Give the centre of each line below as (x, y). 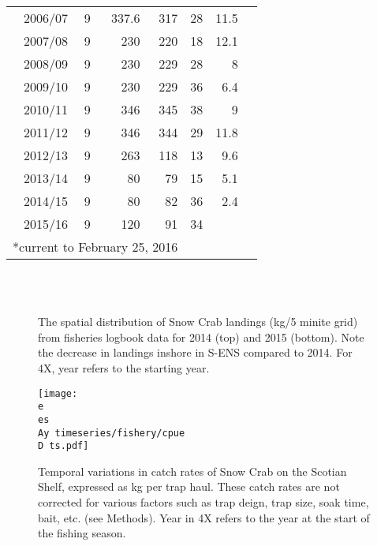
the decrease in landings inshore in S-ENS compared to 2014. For (195, 352)
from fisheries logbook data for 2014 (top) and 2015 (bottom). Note (201, 337)
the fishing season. (82, 533)
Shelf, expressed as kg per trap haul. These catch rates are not (189, 486)
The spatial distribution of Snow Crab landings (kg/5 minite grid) (198, 322)
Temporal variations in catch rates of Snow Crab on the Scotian (192, 471)
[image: (58, 393)
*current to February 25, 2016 (95, 247)
